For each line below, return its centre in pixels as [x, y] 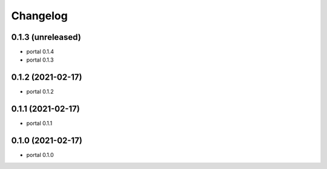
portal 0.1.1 [39, 123]
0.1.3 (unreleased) [46, 37]
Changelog [39, 16]
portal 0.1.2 [40, 92]
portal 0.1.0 [40, 155]
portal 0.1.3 [40, 60]
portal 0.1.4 [40, 52]
